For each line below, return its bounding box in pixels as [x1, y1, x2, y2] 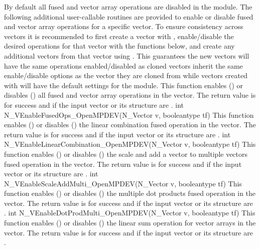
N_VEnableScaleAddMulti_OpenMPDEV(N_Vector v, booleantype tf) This [4, 178, 242, 188]
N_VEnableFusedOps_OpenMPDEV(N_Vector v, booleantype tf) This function [4, 109, 254, 120]
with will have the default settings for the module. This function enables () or [4, 80, 243, 90]
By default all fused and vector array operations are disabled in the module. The [4, 2, 252, 12]
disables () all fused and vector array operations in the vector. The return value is [4, 90, 256, 100]
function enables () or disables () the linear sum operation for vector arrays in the [4, 217, 256, 228]
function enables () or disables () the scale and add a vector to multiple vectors [4, 148, 248, 159]
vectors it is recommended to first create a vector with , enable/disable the [4, 31, 234, 41]
